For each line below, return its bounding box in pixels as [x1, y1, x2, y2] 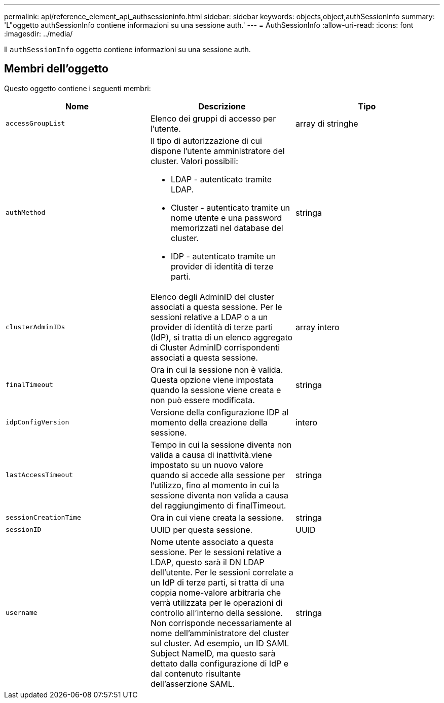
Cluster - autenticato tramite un [170, 202, 290, 213]
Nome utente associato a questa [150, 536, 274, 547]
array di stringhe [295, 118, 358, 129]
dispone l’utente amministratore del [150, 145, 285, 156]
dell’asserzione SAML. [150, 678, 235, 689]
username [6, 609, 38, 617]
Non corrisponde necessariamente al [150, 617, 292, 628]
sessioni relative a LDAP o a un [150, 311, 268, 322]
